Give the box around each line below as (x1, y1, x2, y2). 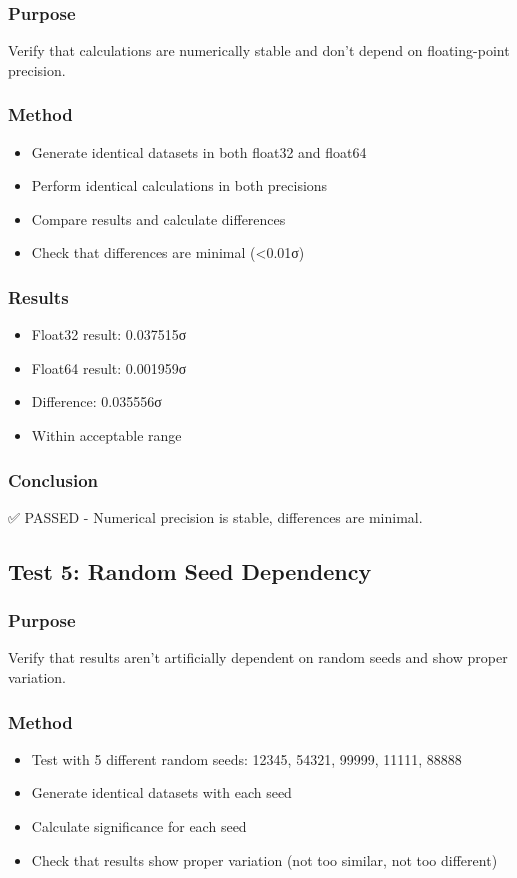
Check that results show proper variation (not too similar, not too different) (31, 849, 498, 870)
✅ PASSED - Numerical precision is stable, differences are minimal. (8, 506, 423, 527)
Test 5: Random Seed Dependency (8, 555, 372, 586)
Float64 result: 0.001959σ (31, 357, 187, 378)
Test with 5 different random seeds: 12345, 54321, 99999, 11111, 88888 (31, 748, 462, 769)
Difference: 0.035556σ (31, 391, 162, 412)
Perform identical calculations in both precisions (31, 175, 328, 196)
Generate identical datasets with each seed (31, 782, 292, 803)
